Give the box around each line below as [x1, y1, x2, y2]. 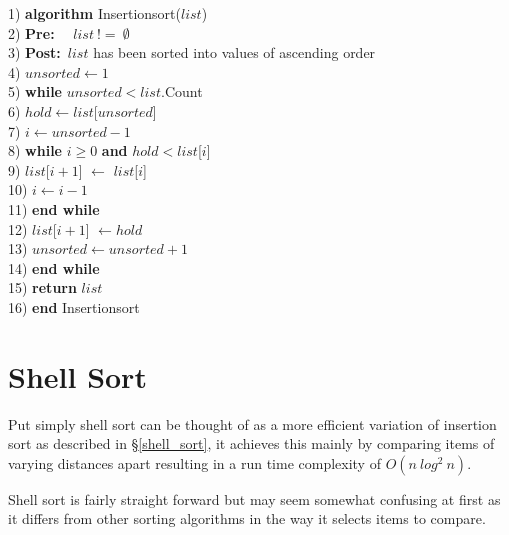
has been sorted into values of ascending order [93, 42, 376, 63]
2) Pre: [8, 22, 55, 43]
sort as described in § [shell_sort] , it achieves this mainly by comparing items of [8, 433, 495, 454]
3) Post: [8, 42, 61, 63]
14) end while [8, 257, 100, 278]
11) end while [8, 198, 100, 219]
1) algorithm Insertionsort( [8, 3, 181, 23]
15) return [8, 277, 77, 298]
